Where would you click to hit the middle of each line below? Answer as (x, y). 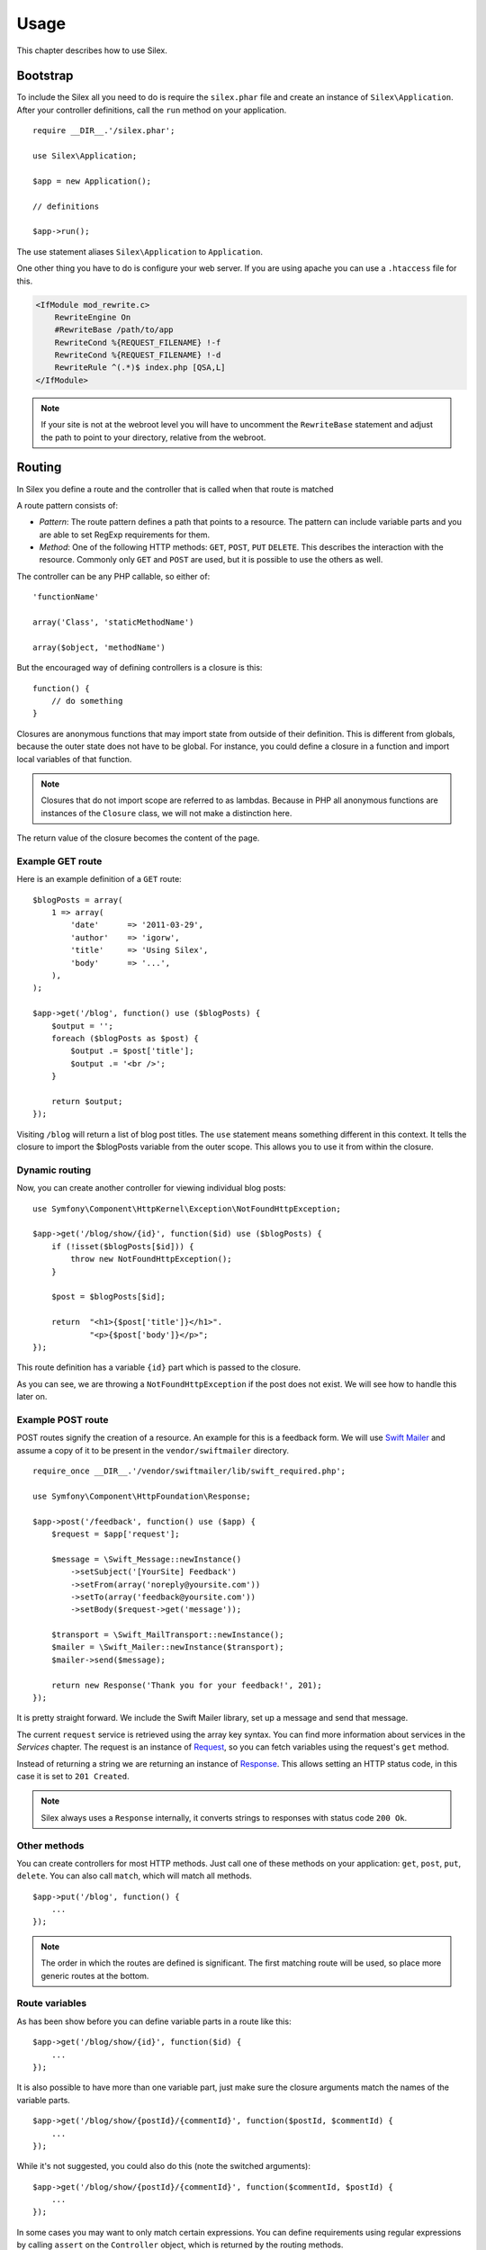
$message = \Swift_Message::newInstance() (146, 1559)
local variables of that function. (74, 759)
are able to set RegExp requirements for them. (125, 535)
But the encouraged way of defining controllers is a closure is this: (139, 668)
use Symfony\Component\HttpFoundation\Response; (142, 1496)
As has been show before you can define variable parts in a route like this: (154, 2021)
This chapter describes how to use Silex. (92, 50)
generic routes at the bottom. (95, 1975)
